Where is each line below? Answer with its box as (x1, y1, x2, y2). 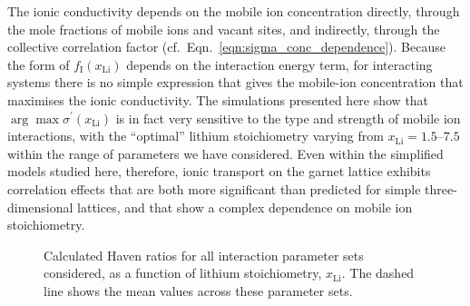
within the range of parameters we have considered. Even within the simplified (7, 143, 444, 163)
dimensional (7, 197, 73, 216)
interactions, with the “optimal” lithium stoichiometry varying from (7, 126, 384, 145)
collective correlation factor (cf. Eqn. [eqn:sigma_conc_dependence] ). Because (7, 37, 446, 56)
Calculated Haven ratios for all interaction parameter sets (44, 245, 364, 264)
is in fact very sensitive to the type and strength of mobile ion (115, 108, 461, 127)
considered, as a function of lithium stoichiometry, (44, 263, 322, 282)
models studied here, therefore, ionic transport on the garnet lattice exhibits (7, 162, 431, 181)
